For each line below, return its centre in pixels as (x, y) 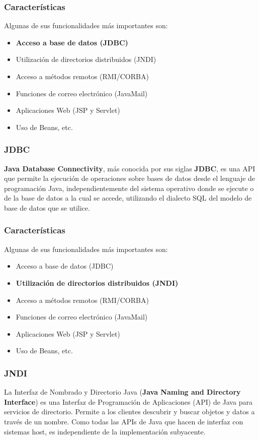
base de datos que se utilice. (47, 207)
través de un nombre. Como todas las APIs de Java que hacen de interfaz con (124, 421)
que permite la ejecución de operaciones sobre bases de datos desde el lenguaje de (130, 178)
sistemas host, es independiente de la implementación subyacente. (105, 431)
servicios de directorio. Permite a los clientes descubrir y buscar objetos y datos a (129, 412)
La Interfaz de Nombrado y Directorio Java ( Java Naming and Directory (122, 392)
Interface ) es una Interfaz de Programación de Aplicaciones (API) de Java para (128, 401)
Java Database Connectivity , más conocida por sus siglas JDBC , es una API (130, 168)
